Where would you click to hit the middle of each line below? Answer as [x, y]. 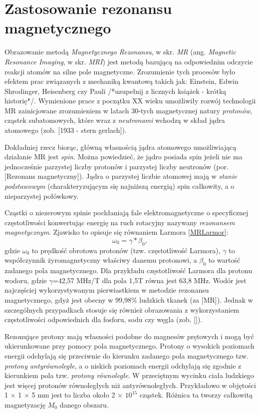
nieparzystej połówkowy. [42, 196]
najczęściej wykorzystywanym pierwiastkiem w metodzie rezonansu [107, 290]
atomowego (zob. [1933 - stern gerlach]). [66, 130]
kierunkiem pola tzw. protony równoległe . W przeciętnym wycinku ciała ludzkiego [129, 375]
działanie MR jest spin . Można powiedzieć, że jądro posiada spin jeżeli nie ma [124, 157]
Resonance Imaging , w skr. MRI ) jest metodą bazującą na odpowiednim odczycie [129, 61]
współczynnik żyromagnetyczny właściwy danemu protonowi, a [101, 260]
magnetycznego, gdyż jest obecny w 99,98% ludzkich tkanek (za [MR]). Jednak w [129, 299]
